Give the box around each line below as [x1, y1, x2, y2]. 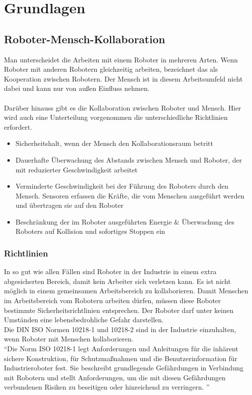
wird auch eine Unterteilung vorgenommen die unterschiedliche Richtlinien [4, 112, 228, 122]
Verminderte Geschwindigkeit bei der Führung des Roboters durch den [15, 181, 228, 191]
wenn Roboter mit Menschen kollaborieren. [4, 334, 134, 344]
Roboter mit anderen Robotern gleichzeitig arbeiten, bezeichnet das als [4, 64, 218, 74]
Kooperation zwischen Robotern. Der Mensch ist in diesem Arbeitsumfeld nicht [4, 73, 243, 84]
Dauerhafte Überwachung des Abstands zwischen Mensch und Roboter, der [15, 154, 242, 165]
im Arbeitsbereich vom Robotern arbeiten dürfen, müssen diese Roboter [4, 295, 221, 306]
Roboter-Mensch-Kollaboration [4, 31, 166, 46]
